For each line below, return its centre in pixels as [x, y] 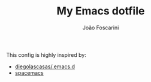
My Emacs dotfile [101, 11]
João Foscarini [101, 28]
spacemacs [29, 72]
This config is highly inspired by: [46, 54]
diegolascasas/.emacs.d [45, 66]
